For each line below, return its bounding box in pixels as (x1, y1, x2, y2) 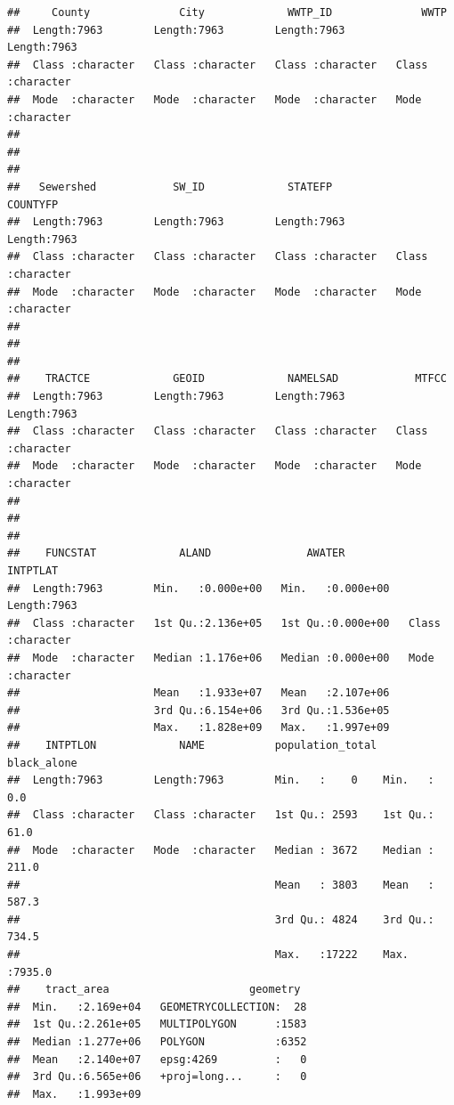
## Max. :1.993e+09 (7, 1087, 142, 1101)
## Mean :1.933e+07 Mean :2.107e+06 (7, 687, 390, 700)
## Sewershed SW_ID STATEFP (7, 180, 333, 193)
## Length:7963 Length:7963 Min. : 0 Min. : (7, 774, 434, 787)
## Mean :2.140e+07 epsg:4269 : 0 (7, 1052, 307, 1066)
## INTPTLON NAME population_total (7, 738, 377, 752)
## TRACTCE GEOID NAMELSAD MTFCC (7, 372, 447, 386)
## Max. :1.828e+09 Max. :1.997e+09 (7, 721, 390, 735)
